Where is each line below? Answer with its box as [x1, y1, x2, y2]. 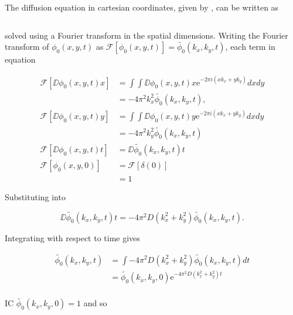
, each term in [225, 40, 275, 53]
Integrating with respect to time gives [5, 231, 140, 244]
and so [83, 297, 107, 309]
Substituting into [5, 190, 66, 203]
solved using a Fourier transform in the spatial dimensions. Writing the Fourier [5, 29, 288, 41]
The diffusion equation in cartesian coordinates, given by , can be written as [5, 1, 279, 13]
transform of [5, 40, 49, 53]
